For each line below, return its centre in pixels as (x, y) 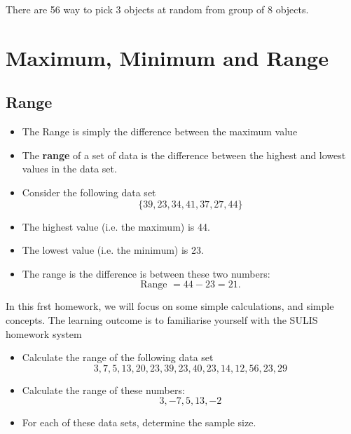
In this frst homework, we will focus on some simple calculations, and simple (170, 306)
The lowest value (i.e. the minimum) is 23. (113, 250)
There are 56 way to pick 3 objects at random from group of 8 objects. (157, 9)
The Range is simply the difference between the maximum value (160, 131)
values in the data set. (69, 169)
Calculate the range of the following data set (118, 357)
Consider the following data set (89, 192)
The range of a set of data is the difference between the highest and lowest (184, 155)
